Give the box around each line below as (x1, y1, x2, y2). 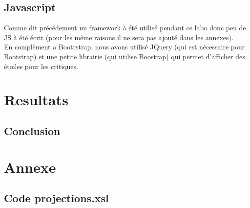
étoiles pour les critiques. (4, 61, 78, 71)
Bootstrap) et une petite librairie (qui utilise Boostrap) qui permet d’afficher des (4, 51, 245, 61)
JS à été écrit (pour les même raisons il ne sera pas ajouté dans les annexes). (4, 32, 233, 42)
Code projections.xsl (4, 190, 109, 206)
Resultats (4, 90, 68, 110)
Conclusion (4, 123, 61, 138)
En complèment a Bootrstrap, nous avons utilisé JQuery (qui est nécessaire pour (4, 42, 245, 52)
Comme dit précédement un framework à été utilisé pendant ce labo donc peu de (4, 23, 246, 33)
